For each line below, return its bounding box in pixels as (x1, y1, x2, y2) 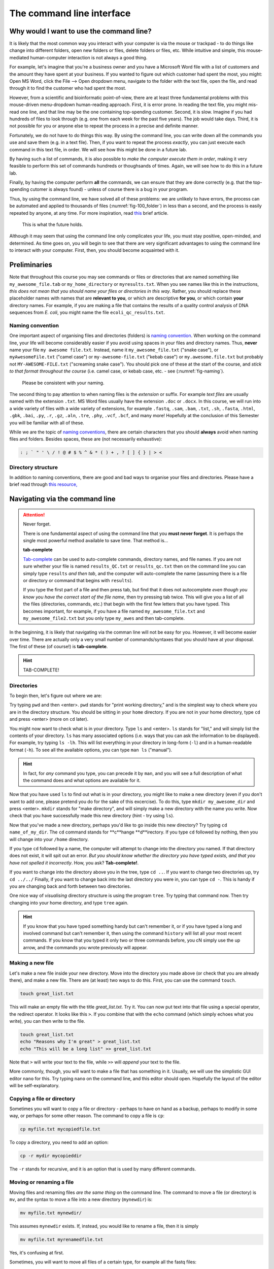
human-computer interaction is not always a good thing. (30, 54, 148, 60)
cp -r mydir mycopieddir (20, 1153, 82, 1159)
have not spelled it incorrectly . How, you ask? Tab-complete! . (9, 859, 139, 865)
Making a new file (9, 959, 54, 966)
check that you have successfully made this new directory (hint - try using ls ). (9, 813, 175, 819)
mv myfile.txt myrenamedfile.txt (20, 1237, 104, 1242)
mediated (9, 54, 29, 60)
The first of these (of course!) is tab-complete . (9, 644, 108, 650)
